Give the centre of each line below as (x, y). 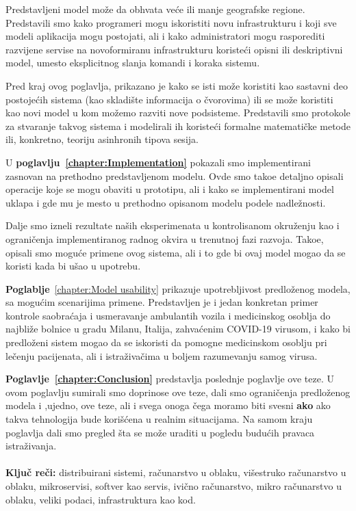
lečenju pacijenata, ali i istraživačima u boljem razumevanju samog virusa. (162, 355)
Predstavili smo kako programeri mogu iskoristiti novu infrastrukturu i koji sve (171, 22)
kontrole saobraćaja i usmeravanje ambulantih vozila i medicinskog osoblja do (168, 315)
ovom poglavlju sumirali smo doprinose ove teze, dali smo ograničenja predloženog (178, 392)
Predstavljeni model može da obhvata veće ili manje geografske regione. (155, 9)
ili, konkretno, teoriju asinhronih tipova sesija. (102, 139)
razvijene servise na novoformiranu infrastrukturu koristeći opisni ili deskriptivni (174, 49)
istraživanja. (31, 446)
